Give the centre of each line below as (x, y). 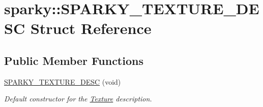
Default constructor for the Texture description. (78, 99)
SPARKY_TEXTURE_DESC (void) (63, 81)
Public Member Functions (74, 60)
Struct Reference (91, 28)
